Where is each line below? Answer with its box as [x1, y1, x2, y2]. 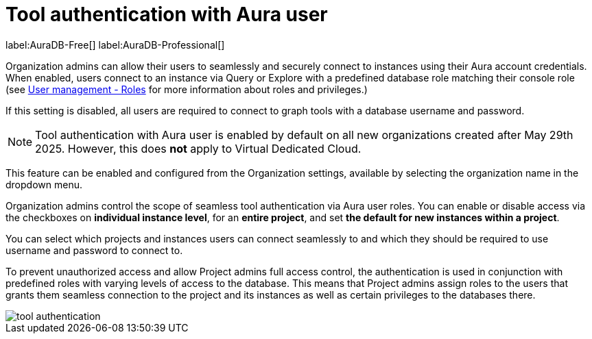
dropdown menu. [5, 178, 82, 190]
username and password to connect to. [5, 244, 183, 256]
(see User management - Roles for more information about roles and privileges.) [5, 83, 368, 95]
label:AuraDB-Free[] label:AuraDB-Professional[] [5, 38, 225, 51]
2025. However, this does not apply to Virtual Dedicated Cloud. [35, 141, 362, 155]
